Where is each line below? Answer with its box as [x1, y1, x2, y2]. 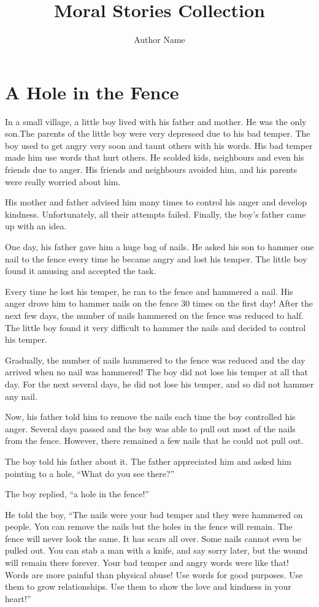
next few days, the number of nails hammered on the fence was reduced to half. [5, 308, 304, 321]
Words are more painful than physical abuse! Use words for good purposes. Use [5, 568, 303, 581]
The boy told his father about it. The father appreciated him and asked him [5, 454, 291, 467]
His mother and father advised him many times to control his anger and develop [5, 196, 307, 208]
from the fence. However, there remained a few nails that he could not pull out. [5, 434, 304, 447]
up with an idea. [5, 220, 67, 232]
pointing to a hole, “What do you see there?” [5, 467, 175, 479]
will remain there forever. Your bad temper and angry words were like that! [5, 556, 289, 569]
